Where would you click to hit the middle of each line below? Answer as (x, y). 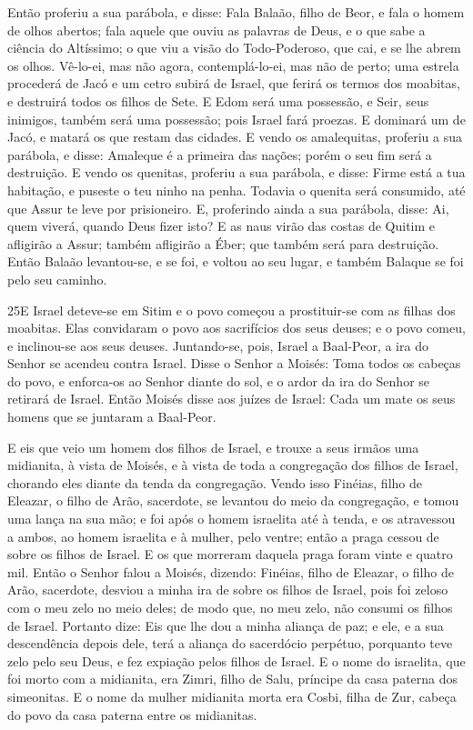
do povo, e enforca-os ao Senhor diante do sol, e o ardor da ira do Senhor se (219, 380)
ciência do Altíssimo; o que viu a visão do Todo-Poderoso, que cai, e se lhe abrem (234, 48)
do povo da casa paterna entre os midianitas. (132, 714)
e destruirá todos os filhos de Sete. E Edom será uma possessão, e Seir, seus (218, 100)
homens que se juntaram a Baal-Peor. (112, 417)
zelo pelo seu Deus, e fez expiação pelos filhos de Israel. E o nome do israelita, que (236, 660)
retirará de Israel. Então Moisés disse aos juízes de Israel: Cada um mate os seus (231, 399)
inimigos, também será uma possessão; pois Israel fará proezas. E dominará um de (236, 119)
